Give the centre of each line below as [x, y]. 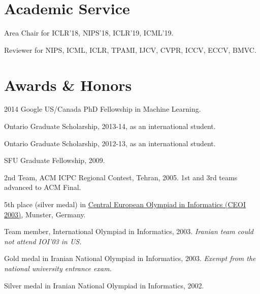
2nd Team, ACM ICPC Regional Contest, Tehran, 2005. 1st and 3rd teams [121, 177]
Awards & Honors [68, 85]
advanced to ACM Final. [43, 187]
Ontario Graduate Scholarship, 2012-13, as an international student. [110, 143]
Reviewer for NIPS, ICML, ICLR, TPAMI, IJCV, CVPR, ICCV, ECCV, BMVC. [130, 50]
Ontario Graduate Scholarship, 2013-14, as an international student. [110, 126]
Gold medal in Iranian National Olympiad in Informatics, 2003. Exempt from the [130, 258]
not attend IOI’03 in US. [43, 241]
